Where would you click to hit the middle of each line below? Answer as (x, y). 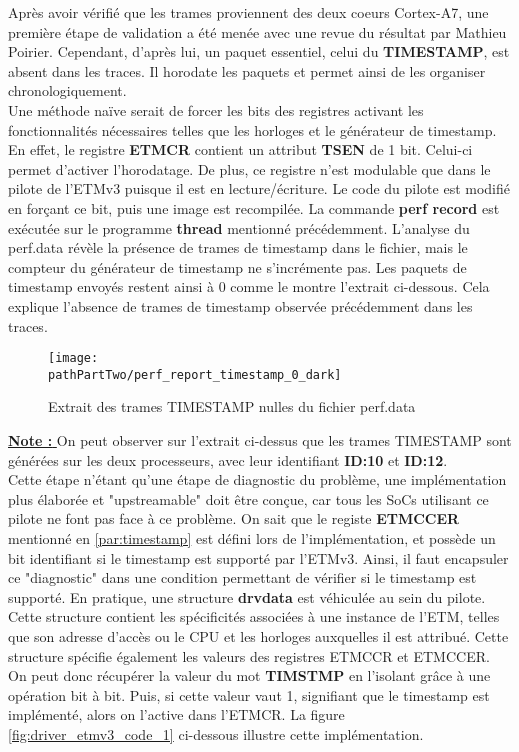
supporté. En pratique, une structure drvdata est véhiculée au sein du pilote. (247, 596)
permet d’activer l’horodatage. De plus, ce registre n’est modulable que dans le (249, 168)
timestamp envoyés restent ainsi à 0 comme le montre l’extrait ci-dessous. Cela (249, 286)
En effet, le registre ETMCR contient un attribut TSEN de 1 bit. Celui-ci (240, 149)
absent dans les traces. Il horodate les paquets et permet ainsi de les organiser (247, 70)
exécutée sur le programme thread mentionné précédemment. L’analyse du (239, 227)
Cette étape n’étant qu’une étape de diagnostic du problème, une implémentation (257, 479)
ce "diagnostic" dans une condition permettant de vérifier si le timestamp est (242, 577)
